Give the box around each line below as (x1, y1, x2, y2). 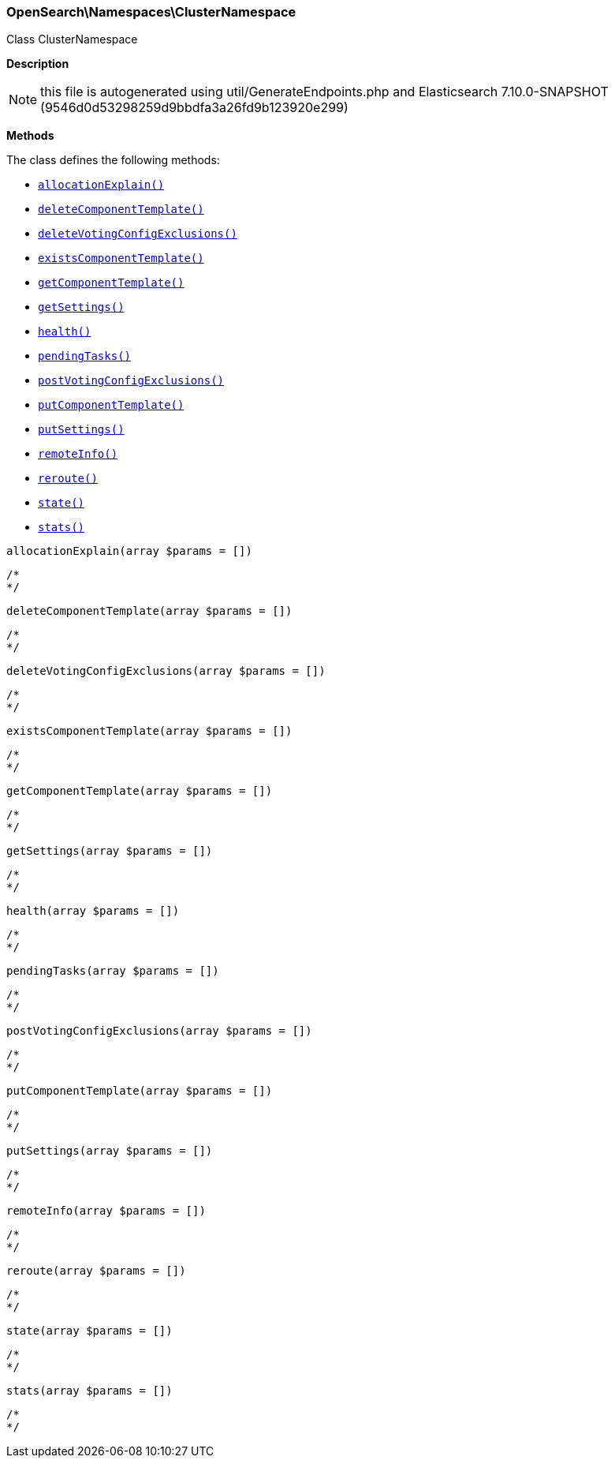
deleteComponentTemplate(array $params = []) (6, 605, 293, 618)
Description (6, 57, 69, 71)
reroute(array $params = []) (6, 1264, 186, 1278)
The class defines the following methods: (6, 153, 220, 167)
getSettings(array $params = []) (6, 844, 213, 858)
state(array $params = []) (6, 1324, 173, 1338)
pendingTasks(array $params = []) (6, 964, 219, 978)
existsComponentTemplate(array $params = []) (6, 725, 293, 738)
